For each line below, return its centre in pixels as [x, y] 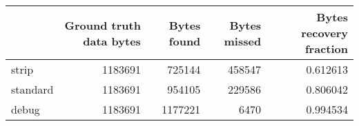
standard [32, 89]
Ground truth [103, 25]
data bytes [112, 41]
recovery [324, 33]
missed [243, 41]
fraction [326, 49]
